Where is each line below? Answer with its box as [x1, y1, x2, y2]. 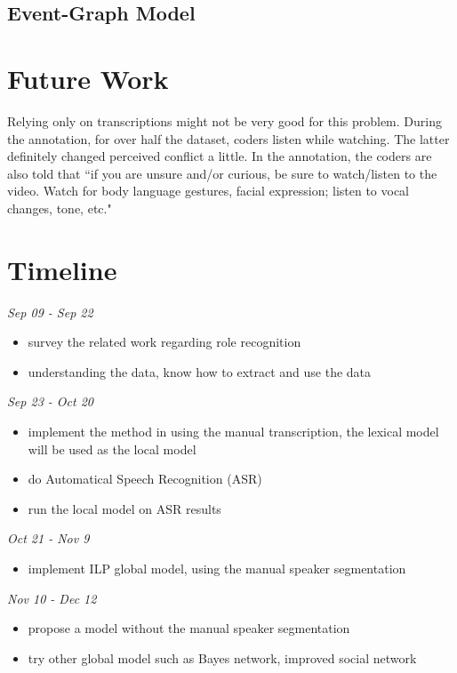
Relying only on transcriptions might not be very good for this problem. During [7, 111, 442, 130]
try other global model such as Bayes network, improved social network [28, 648, 417, 667]
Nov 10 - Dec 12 [7, 589, 97, 607]
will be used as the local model [28, 439, 196, 458]
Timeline [7, 251, 117, 287]
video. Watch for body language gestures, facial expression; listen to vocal [7, 181, 410, 200]
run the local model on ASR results [28, 499, 221, 517]
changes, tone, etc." [7, 198, 112, 217]
